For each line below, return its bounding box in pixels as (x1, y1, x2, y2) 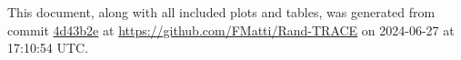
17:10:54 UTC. (7, 38, 89, 57)
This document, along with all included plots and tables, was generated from (7, 3, 436, 21)
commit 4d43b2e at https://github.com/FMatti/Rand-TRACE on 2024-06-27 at (7, 20, 455, 39)
